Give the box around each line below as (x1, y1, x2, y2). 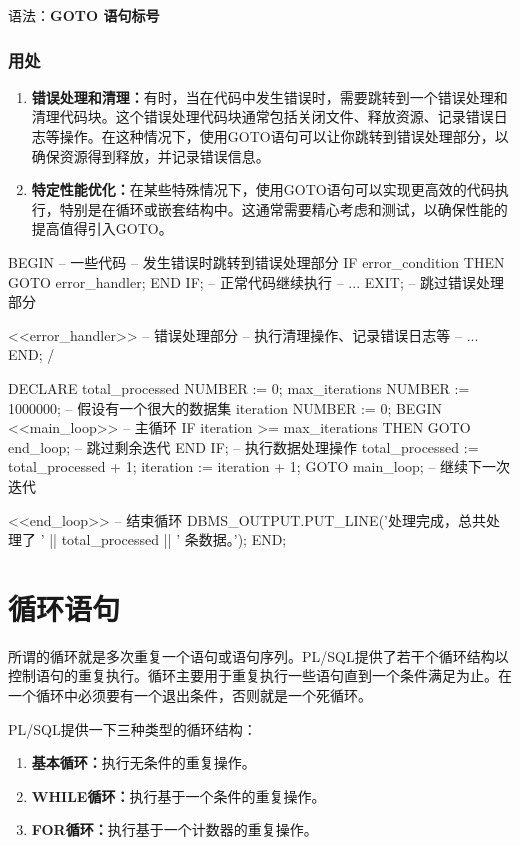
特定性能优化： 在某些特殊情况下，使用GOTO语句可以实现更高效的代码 (31, 179, 495, 200)
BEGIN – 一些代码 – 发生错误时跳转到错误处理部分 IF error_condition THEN (8, 251, 505, 272)
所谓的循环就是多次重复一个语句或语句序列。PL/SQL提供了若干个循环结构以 (8, 645, 509, 666)
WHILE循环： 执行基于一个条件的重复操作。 (31, 785, 326, 806)
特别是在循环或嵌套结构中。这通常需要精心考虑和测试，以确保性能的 (59, 198, 508, 219)
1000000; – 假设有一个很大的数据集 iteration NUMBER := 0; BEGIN (8, 397, 442, 418)
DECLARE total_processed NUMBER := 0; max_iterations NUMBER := (8, 377, 470, 398)
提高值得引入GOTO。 (31, 218, 173, 239)
